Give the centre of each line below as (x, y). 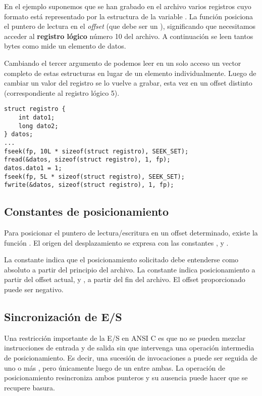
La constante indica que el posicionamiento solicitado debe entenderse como (121, 260)
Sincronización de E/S (63, 317)
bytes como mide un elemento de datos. (65, 46)
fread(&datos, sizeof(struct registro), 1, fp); (87, 160)
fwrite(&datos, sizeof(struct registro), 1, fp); (89, 185)
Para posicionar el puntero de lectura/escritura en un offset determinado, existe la (131, 233)
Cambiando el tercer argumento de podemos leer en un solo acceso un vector (123, 63)
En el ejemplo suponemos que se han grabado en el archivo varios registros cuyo (128, 6)
